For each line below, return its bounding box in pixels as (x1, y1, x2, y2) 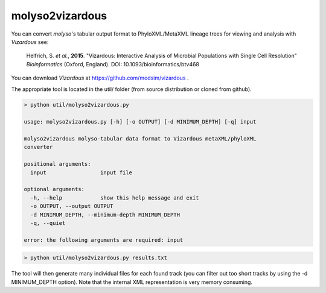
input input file (30, 169, 133, 176)
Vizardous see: (11, 38, 49, 45)
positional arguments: (24, 160, 91, 168)
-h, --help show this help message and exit (30, 194, 199, 201)
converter (24, 143, 53, 151)
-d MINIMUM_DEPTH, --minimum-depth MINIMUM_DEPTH (30, 211, 181, 218)
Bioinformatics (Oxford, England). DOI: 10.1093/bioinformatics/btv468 (26, 60, 199, 68)
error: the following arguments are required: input (24, 236, 184, 244)
